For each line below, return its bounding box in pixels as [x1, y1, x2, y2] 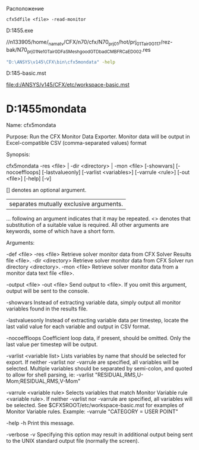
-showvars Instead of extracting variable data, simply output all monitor [6, 299, 181, 306]
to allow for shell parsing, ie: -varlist [6, 371, 94, 379]
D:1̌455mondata [6, 102, 87, 115]
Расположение [6, 5, 45, 12]
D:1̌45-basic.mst [6, 69, 46, 77]
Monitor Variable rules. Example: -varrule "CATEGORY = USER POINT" [6, 408, 178, 415]
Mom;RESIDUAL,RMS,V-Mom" [6, 378, 81, 385]
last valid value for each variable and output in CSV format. [6, 323, 150, 330]
